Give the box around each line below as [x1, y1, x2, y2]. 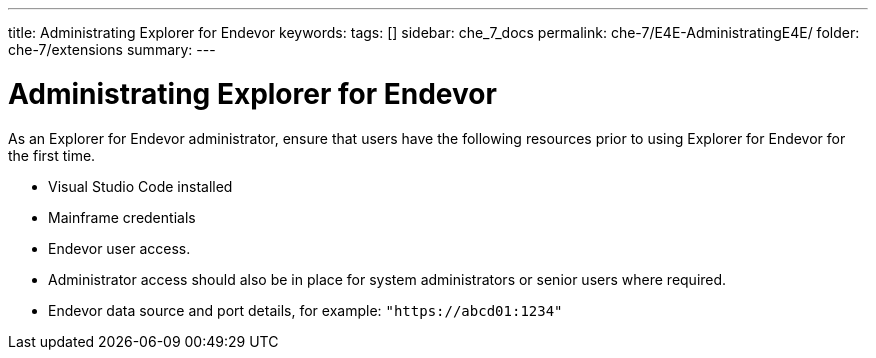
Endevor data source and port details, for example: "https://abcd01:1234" [48, 301, 563, 319]
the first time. [8, 146, 96, 164]
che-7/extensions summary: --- [8, 41, 216, 58]
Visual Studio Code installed [48, 177, 233, 195]
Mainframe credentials [48, 208, 196, 226]
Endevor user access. [48, 239, 191, 257]
